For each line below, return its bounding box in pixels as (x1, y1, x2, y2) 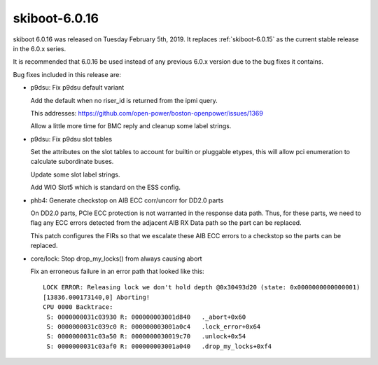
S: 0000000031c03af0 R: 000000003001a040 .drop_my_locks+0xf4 (46, 342, 272, 350)
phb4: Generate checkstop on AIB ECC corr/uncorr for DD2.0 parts (30, 196, 224, 205)
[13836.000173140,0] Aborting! (43, 293, 150, 301)
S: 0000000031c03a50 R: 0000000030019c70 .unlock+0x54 (46, 333, 246, 340)
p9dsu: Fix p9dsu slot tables (30, 135, 112, 143)
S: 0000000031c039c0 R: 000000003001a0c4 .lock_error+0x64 (46, 322, 261, 331)
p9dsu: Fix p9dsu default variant (30, 83, 125, 92)
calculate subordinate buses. (30, 158, 114, 166)
